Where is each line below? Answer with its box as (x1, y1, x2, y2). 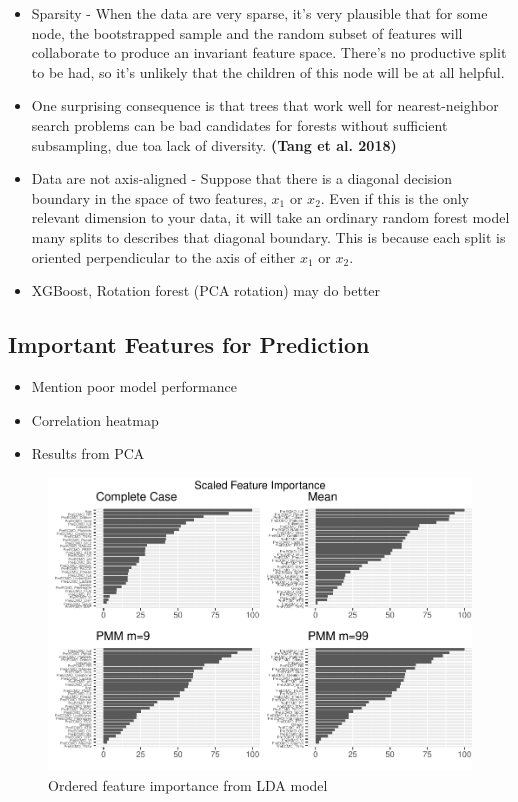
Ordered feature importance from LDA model (48, 774, 328, 795)
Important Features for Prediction (8, 329, 370, 360)
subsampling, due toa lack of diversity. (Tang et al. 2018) (31, 134, 397, 155)
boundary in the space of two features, (31, 187, 267, 208)
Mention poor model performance (31, 375, 237, 396)
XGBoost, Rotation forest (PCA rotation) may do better (31, 280, 381, 301)
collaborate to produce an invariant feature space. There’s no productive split (31, 42, 507, 63)
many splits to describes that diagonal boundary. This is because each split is (31, 226, 506, 247)
